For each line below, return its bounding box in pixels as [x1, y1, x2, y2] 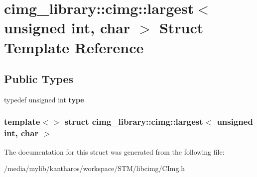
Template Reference [4, 37, 144, 57]
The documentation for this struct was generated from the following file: [4, 146, 225, 157]
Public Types [4, 71, 74, 87]
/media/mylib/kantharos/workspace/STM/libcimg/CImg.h [4, 163, 185, 174]
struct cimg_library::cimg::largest [64, 115, 203, 128]
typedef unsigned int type [4, 94, 84, 104]
